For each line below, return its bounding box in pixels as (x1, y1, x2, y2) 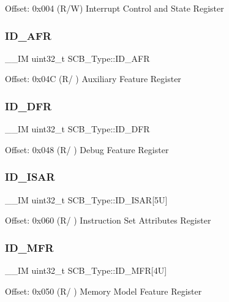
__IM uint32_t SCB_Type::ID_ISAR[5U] (5, 193, 168, 206)
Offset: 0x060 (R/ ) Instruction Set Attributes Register (5, 214, 211, 227)
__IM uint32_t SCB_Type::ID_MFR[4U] (5, 264, 167, 277)
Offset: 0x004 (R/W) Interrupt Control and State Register (5, 2, 224, 14)
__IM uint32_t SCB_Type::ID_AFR (5, 51, 150, 64)
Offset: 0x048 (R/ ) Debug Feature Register (5, 143, 169, 156)
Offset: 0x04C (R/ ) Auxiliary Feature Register (5, 72, 181, 85)
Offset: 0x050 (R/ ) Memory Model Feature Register (5, 284, 202, 297)
